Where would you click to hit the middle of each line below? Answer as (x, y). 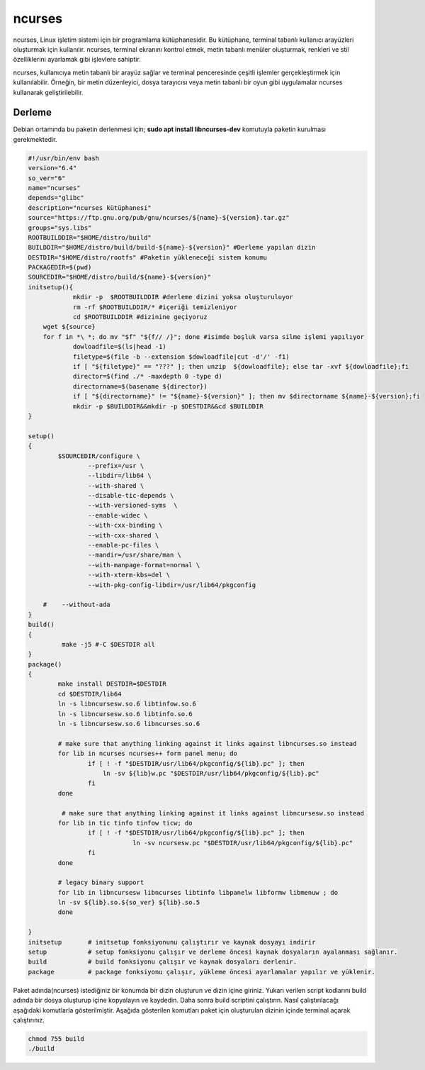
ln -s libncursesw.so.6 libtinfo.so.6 (125, 714)
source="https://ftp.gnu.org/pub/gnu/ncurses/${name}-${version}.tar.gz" (159, 218)
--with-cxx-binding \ (125, 525)
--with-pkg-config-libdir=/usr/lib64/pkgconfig (172, 585)
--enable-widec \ (118, 515)
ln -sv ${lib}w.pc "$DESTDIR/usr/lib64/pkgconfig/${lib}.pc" (211, 773)
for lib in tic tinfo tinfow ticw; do (125, 823)
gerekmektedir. (35, 139)
